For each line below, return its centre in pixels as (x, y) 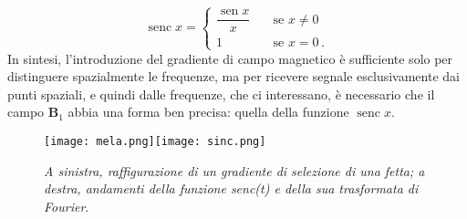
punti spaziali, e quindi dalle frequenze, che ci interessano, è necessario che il (221, 94)
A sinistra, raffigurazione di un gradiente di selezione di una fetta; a (234, 170)
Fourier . (67, 206)
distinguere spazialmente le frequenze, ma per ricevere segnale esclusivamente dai (233, 76)
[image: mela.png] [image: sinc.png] (155, 141)
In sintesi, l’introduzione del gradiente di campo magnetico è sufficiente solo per (230, 58)
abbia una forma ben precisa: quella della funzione (208, 112)
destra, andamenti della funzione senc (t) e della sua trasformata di (231, 188)
